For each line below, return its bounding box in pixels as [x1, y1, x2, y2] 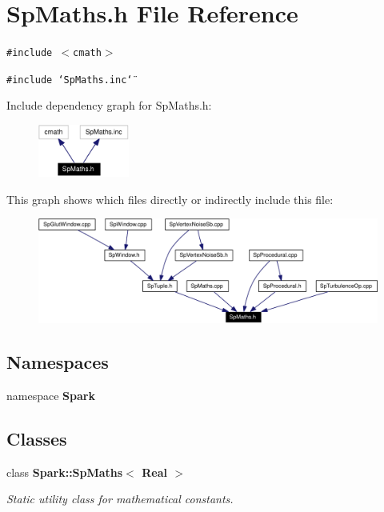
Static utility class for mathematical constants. [6, 490, 234, 507]
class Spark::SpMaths [6, 463, 123, 480]
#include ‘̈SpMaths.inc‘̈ [6, 74, 133, 86]
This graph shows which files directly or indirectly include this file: [6, 190, 334, 207]
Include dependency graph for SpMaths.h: [6, 97, 212, 114]
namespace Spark [6, 386, 95, 403]
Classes [6, 426, 67, 450]
